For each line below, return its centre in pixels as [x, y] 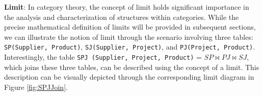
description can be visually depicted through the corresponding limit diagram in [129, 77]
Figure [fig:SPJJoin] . [36, 87]
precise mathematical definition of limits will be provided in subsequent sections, [130, 27]
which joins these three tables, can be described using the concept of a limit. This [132, 67]
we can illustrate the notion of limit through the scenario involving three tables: [129, 37]
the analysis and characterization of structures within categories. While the [122, 17]
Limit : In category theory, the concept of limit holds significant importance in [127, 7]
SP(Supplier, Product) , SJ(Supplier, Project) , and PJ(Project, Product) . [130, 47]
